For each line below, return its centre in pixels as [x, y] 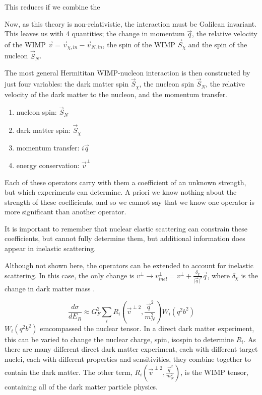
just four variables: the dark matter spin [67, 84]
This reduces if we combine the [52, 7]
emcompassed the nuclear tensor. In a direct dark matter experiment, [147, 328]
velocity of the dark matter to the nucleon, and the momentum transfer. [116, 94]
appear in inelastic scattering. [50, 248]
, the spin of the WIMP [139, 44]
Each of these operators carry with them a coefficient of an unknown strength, [125, 182]
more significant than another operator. [65, 212]
